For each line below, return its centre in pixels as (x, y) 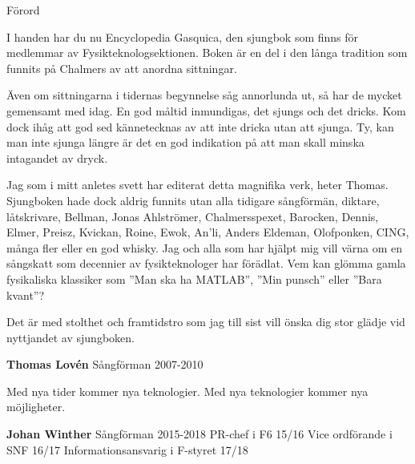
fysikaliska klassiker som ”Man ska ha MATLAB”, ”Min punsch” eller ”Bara (194, 278)
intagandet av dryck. (57, 157)
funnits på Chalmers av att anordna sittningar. (122, 68)
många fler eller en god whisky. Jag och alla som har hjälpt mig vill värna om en (205, 247)
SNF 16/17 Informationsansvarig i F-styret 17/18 (127, 449)
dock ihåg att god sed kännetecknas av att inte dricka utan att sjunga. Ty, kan (200, 126)
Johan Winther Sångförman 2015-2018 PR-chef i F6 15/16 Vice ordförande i (199, 434)
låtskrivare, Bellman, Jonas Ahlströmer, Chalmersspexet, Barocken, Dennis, (193, 216)
